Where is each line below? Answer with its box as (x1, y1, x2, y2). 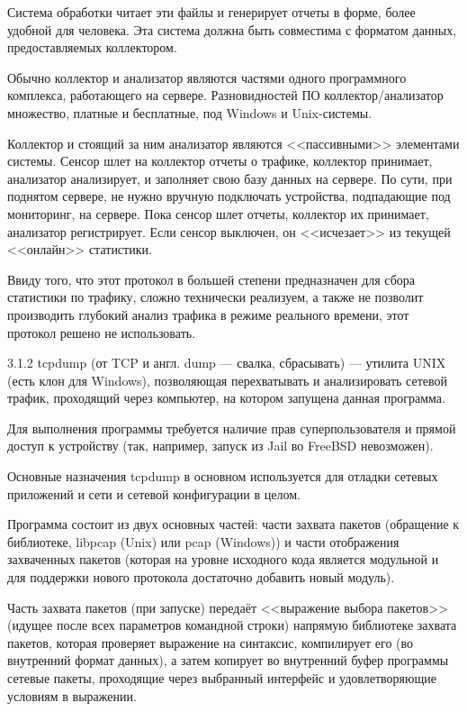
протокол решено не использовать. (7, 323, 196, 342)
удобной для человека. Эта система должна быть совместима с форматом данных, (7, 20, 457, 39)
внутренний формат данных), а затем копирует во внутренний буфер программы (7, 651, 449, 670)
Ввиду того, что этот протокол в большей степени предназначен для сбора (7, 269, 416, 288)
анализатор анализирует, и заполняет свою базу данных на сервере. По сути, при (7, 169, 453, 187)
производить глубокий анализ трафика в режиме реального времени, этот (7, 305, 409, 324)
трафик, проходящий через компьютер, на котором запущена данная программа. (7, 388, 445, 407)
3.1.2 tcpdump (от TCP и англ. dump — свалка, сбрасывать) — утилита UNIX (7, 353, 446, 372)
